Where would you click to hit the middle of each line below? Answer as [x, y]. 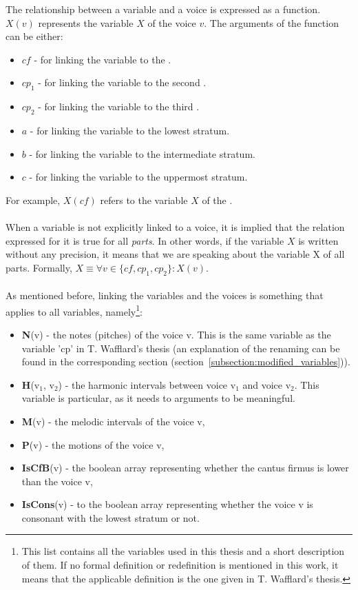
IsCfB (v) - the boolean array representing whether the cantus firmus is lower [185, 468]
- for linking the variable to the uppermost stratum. [138, 177]
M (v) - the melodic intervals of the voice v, [113, 421]
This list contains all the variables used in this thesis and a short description [183, 551]
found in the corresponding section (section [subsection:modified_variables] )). [186, 362]
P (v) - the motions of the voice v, [93, 444]
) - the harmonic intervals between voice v [147, 384]
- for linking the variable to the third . [119, 106]
